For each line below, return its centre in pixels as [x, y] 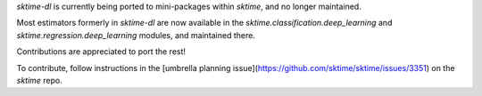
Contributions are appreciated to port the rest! [101, 52]
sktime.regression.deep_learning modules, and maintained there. [136, 35]
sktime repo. [39, 80]
